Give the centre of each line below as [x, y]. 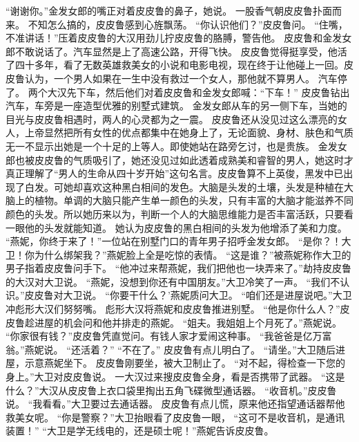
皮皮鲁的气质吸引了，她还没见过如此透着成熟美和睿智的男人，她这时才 [194, 159]
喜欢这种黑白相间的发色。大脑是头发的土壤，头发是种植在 [213, 186]
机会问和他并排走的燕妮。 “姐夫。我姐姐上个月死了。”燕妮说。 [202, 322]
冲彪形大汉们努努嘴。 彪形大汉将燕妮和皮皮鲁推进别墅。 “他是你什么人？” [173, 309]
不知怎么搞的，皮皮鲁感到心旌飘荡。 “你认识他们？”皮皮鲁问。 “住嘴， [188, 24]
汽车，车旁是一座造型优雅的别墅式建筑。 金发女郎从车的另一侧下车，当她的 [176, 105]
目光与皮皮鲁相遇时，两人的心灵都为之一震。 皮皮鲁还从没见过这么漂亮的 [172, 119]
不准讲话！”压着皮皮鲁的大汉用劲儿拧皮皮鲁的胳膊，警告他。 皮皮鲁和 [164, 38]
